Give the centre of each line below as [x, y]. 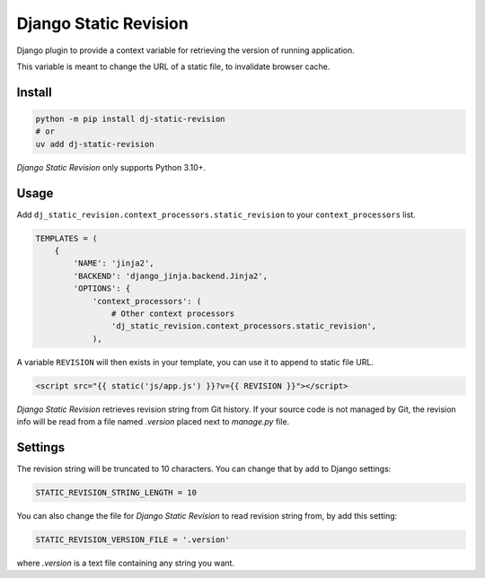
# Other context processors [173, 313]
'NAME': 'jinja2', [114, 263]
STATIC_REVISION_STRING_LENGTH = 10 [116, 492]
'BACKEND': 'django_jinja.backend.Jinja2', [171, 276]
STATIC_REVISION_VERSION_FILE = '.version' [133, 539]
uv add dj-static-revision [95, 144]
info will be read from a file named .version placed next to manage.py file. [153, 422]
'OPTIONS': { [102, 289]
